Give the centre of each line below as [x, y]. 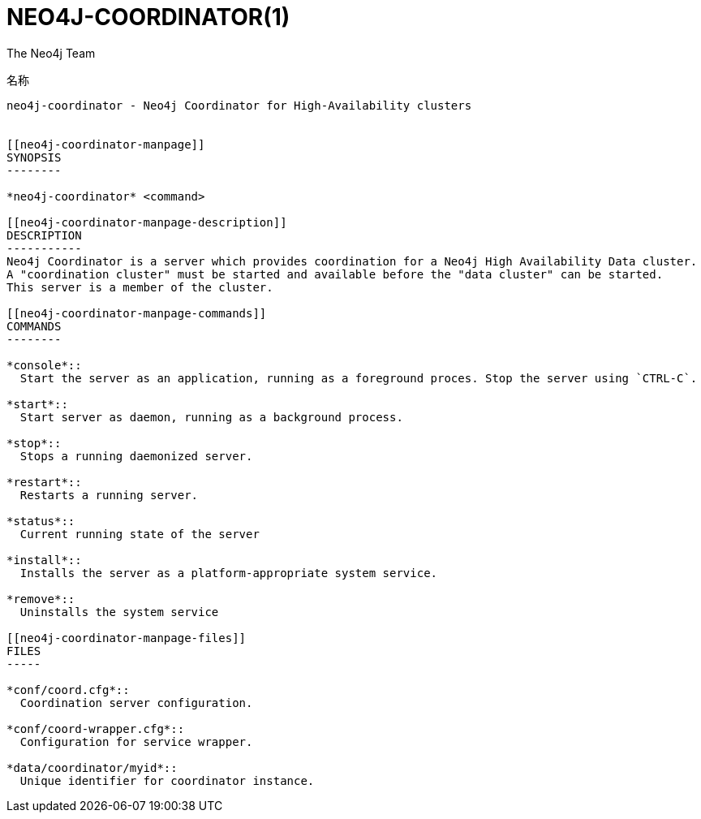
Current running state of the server [140, 534]
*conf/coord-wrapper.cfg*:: [96, 728]
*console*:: [44, 365]
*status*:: [41, 521]
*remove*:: [41, 599]
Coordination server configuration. [136, 703]
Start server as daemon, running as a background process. [211, 417]
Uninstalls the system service [119, 612]
